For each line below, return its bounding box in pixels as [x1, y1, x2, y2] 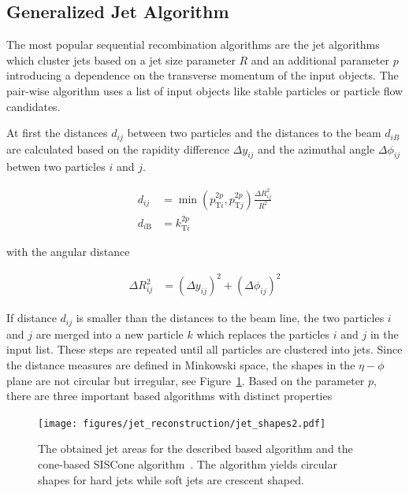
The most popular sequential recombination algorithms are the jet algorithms [6, 36, 380, 53]
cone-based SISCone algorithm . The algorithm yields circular [38, 455, 337, 472]
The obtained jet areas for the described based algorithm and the [38, 440, 353, 457]
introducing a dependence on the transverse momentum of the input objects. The [6, 67, 399, 83]
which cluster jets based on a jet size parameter [6, 51, 236, 68]
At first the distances [6, 124, 108, 141]
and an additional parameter [251, 51, 389, 68]
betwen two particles [6, 158, 106, 175]
